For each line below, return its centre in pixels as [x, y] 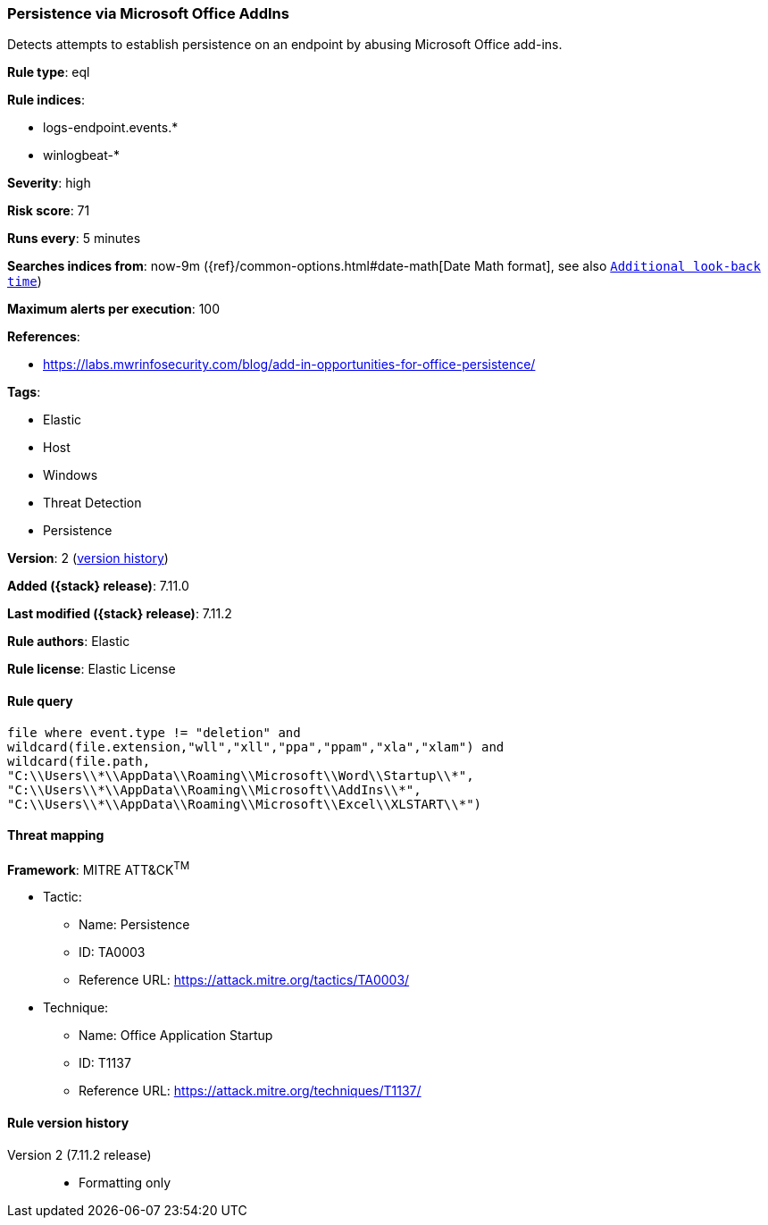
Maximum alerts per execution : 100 [114, 309]
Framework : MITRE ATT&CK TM [99, 868]
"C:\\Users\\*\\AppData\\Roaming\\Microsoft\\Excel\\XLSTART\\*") [245, 804]
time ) [25, 281]
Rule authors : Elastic [69, 642]
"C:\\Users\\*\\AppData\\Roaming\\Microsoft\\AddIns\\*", [214, 789]
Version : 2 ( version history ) [88, 558]
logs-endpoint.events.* [111, 128]
